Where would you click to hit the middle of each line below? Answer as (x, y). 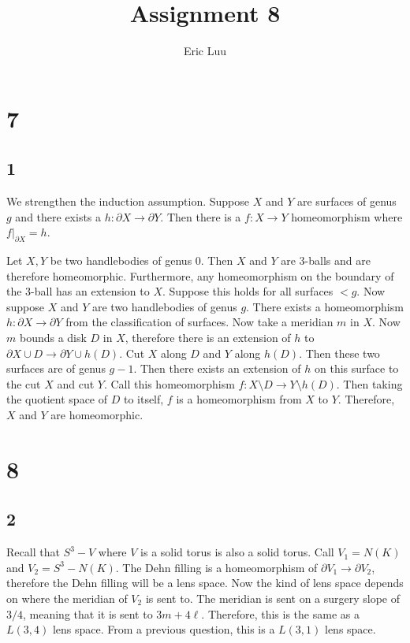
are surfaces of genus (347, 201)
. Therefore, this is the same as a (280, 613)
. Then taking (369, 383)
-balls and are (337, 260)
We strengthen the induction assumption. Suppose (128, 201)
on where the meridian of (67, 598)
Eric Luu (205, 51)
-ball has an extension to (90, 291)
